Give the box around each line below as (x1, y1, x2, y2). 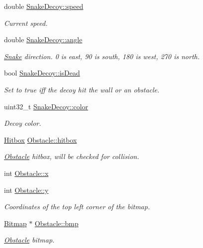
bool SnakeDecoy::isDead (4, 68, 80, 78)
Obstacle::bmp (35, 218, 79, 228)
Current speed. (4, 17, 48, 28)
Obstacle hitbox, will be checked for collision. (4, 151, 139, 162)
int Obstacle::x (4, 167, 49, 178)
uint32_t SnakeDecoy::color (4, 101, 88, 111)
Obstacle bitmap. (4, 235, 55, 245)
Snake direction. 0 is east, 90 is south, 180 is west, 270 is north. (4, 51, 200, 61)
